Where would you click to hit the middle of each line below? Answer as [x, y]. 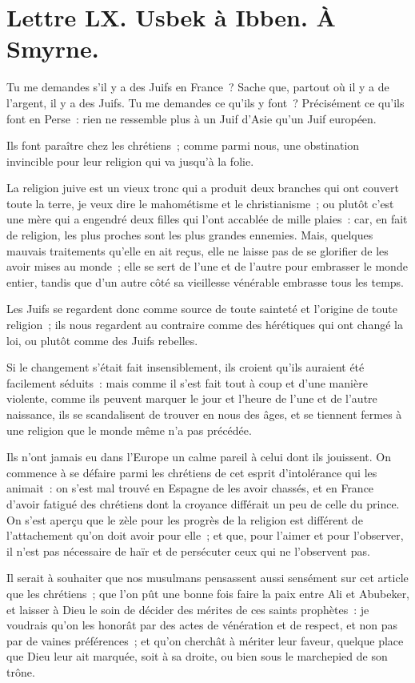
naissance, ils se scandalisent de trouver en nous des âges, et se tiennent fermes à [204, 414]
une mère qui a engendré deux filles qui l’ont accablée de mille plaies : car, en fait [207, 219]
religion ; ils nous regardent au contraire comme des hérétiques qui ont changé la [205, 325]
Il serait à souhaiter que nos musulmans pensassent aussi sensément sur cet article [207, 578]
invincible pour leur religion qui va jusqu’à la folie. [130, 161]
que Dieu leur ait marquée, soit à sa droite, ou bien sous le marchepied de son [197, 656]
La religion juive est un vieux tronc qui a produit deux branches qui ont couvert [203, 188]
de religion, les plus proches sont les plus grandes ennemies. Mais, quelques [190, 235]
